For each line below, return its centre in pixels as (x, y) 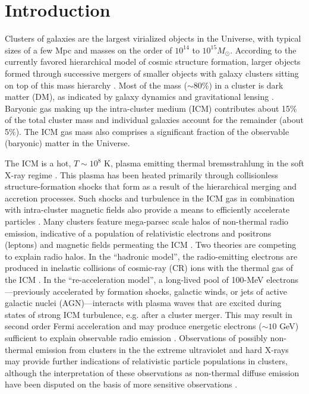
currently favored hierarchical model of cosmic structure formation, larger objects (153, 62)
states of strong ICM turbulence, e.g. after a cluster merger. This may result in (149, 314)
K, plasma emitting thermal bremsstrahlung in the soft (204, 163)
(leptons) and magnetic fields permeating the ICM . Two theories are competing (151, 245)
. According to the (263, 50)
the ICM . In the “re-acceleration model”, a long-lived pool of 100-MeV (134, 279)
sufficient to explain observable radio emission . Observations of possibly (136, 337)
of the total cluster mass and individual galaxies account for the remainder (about (154, 120)
